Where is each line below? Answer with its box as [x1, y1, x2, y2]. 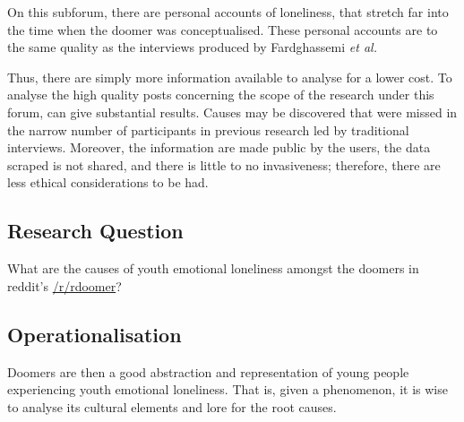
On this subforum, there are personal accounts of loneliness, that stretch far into [7, 3, 449, 21]
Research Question [7, 217, 184, 245]
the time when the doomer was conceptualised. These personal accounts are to [7, 20, 438, 39]
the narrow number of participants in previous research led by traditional [7, 120, 409, 139]
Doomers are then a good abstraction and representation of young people [7, 362, 409, 381]
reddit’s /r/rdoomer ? [7, 276, 122, 295]
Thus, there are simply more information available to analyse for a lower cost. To [7, 67, 452, 86]
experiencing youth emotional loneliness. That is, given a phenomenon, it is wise [7, 380, 448, 399]
